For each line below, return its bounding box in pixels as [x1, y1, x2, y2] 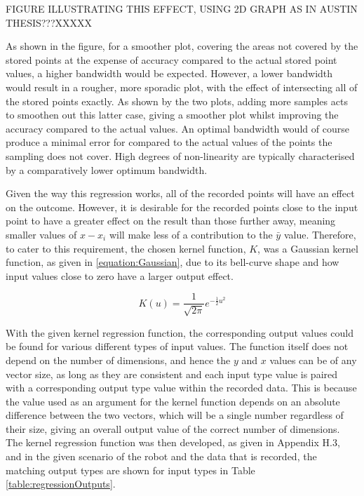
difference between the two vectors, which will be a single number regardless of [6, 408, 344, 422]
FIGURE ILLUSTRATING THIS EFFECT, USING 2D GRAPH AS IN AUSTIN [6, 1, 358, 15]
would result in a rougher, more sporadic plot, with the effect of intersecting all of [6, 79, 358, 94]
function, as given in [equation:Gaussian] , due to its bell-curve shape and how [6, 255, 339, 269]
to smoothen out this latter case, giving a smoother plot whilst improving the [6, 107, 339, 122]
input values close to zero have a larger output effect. [6, 268, 234, 283]
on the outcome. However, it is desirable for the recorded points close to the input [6, 199, 358, 214]
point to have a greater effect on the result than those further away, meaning [6, 213, 336, 228]
